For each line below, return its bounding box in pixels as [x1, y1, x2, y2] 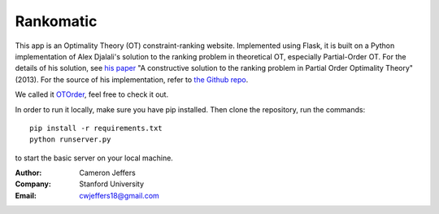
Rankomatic [15, 12, 98, 30]
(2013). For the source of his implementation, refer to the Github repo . [15, 74, 249, 85]
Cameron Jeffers [79, 168, 136, 178]
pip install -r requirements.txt [29, 123, 163, 133]
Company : [15, 179, 52, 189]
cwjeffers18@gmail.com [79, 190, 160, 200]
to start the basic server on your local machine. [15, 153, 174, 163]
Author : [15, 168, 42, 178]
